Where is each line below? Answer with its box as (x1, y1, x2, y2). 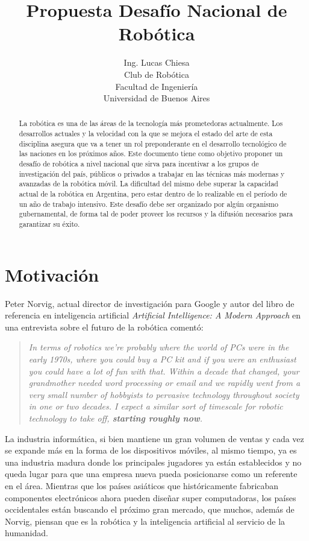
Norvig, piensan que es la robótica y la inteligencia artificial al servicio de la (5, 514, 286, 527)
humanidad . (5, 527, 48, 539)
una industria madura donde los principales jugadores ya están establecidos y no (5, 455, 302, 468)
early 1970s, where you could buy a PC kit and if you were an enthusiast (28, 353, 296, 365)
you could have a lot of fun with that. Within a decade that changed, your (28, 364, 299, 377)
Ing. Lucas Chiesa (123, 56, 190, 69)
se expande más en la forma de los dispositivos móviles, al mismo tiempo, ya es (5, 444, 297, 457)
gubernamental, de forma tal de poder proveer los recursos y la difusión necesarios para (19, 209, 293, 219)
